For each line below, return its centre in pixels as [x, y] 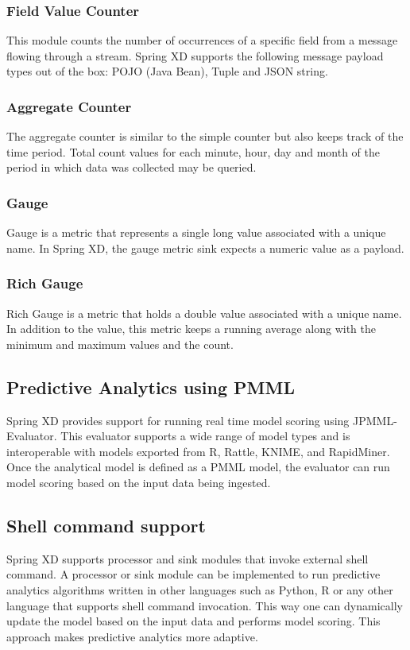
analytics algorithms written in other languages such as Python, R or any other [200, 589]
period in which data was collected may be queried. [132, 167]
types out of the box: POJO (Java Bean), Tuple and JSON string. [167, 71]
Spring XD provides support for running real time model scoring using [178, 420]
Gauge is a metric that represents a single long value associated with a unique [196, 232]
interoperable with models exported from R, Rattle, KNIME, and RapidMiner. [198, 451]
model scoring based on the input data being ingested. [139, 482]
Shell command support [106, 525]
